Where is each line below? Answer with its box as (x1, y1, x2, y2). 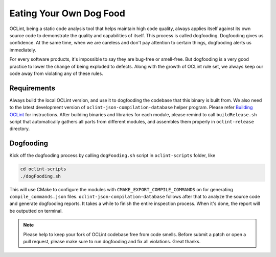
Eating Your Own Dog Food (9, 8, 125, 19)
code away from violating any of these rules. (9, 70, 103, 76)
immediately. (9, 46, 37, 53)
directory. (9, 125, 30, 132)
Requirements (9, 84, 56, 92)
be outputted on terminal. (9, 208, 63, 214)
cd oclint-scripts (20, 166, 66, 172)
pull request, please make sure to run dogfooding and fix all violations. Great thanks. (23, 238, 201, 244)
